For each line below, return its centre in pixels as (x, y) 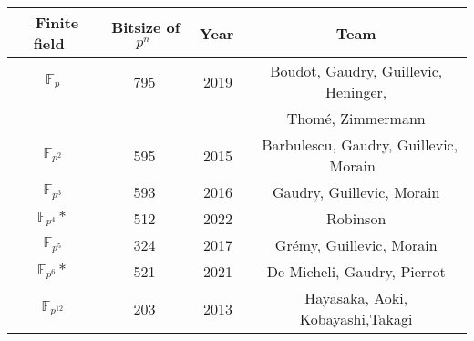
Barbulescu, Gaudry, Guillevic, (360, 145)
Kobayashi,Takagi (356, 319)
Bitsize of (146, 26)
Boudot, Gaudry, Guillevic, (356, 71)
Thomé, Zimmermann (356, 118)
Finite (57, 22)
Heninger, (356, 92)
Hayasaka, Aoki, (356, 298)
